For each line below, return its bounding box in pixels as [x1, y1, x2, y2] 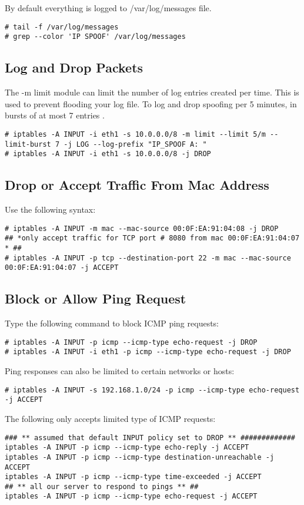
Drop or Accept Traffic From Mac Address [5, 176, 269, 194]
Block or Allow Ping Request [5, 289, 186, 308]
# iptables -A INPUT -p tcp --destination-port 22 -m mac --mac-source [5, 253, 291, 262]
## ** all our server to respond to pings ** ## [5, 482, 199, 491]
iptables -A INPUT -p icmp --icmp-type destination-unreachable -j [5, 453, 275, 461]
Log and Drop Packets [5, 58, 143, 77]
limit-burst [5, 140, 51, 148]
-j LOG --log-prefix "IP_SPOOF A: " [64, 140, 207, 148]
